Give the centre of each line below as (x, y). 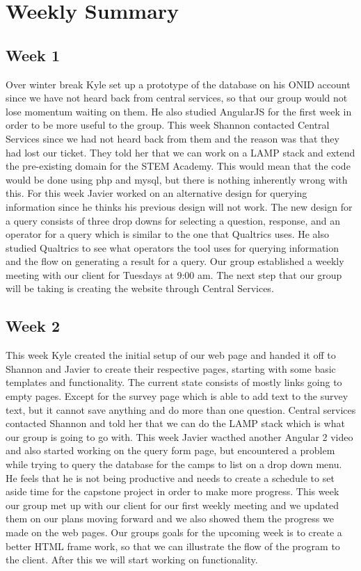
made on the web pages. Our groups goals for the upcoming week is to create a (174, 532)
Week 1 (33, 55)
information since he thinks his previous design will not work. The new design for (179, 206)
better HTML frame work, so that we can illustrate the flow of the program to (173, 546)
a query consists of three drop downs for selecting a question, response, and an (173, 220)
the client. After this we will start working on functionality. (132, 560)
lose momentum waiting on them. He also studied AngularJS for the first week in (179, 111)
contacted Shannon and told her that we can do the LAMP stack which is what (175, 423)
